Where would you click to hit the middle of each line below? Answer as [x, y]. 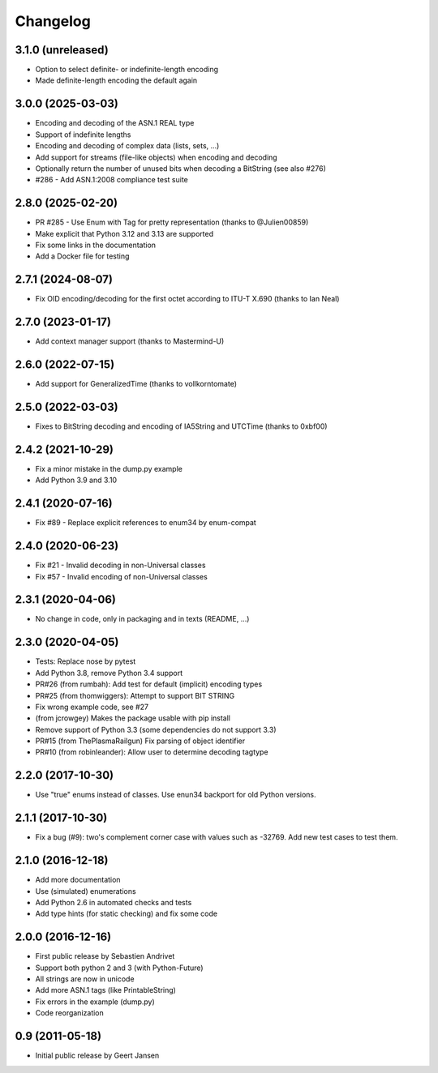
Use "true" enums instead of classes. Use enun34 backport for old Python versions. [176, 795]
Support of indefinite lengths [83, 135]
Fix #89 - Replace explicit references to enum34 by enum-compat [146, 523]
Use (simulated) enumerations [86, 891]
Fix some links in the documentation [96, 245]
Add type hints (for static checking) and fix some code [127, 914]
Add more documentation [78, 880]
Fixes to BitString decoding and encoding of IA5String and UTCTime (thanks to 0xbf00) [181, 426]
